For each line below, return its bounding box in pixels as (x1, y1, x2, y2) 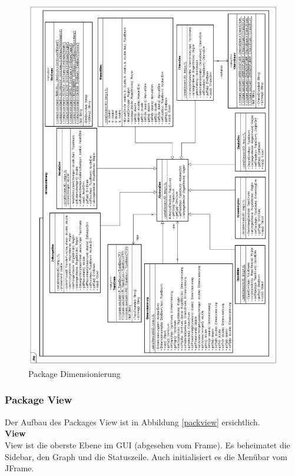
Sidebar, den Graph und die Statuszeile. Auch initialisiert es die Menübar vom (5, 450, 288, 462)
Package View (5, 392, 72, 407)
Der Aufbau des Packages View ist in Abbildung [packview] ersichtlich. (5, 415, 260, 428)
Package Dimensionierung (28, 367, 121, 379)
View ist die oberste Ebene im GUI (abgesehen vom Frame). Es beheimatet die (5, 438, 290, 451)
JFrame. (5, 462, 34, 474)
